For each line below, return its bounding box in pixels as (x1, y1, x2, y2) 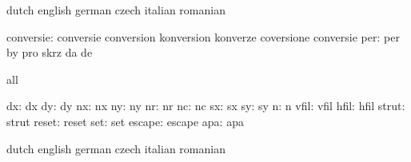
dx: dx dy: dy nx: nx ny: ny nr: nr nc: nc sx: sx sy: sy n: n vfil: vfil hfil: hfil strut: (6, 97, 405, 114)
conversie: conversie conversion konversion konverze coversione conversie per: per (6, 28, 400, 45)
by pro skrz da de (6, 44, 93, 61)
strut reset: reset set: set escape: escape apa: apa (6, 113, 244, 129)
